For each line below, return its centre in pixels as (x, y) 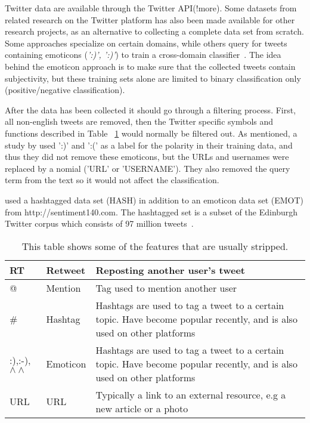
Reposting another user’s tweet (170, 270)
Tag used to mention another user (166, 288)
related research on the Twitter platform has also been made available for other (150, 19)
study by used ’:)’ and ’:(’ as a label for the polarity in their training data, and (149, 145)
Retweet (66, 270)
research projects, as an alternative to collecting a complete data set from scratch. (154, 31)
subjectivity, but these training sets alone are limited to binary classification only (153, 78)
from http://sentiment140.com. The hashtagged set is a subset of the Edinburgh (151, 211)
